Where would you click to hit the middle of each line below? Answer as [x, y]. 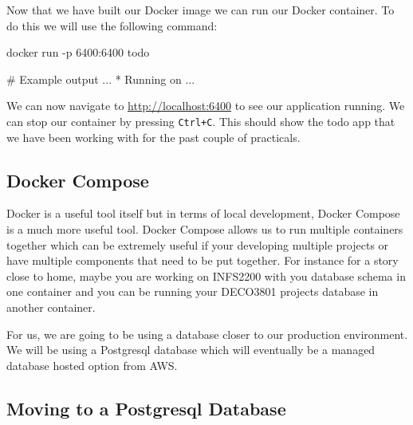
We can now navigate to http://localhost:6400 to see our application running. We [206, 106]
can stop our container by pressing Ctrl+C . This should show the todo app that [201, 121]
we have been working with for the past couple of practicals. [153, 137]
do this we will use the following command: [112, 25]
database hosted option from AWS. [92, 365]
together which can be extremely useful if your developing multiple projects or [198, 244]
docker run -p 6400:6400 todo [78, 52]
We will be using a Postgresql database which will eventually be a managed [191, 350]
